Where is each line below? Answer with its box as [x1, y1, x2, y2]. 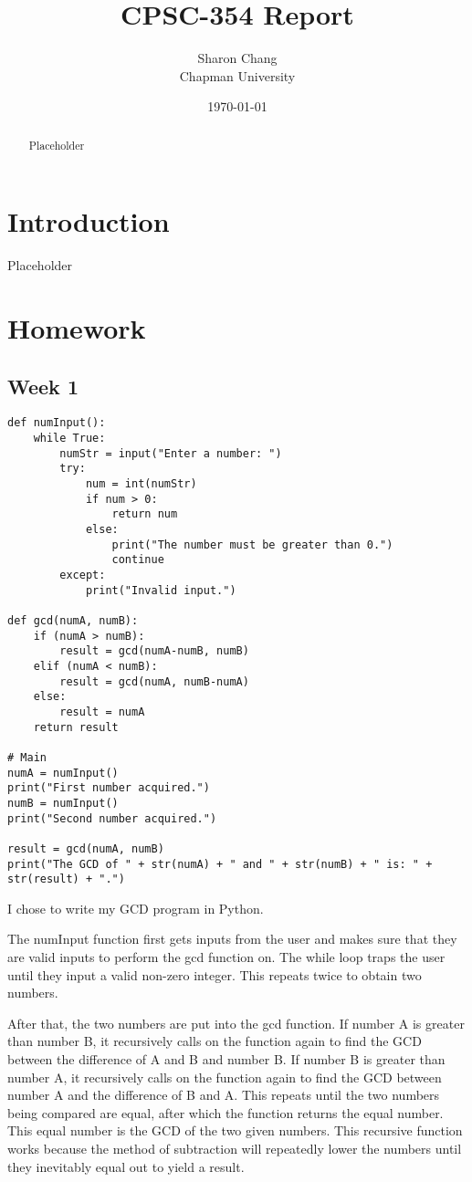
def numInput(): [7, 416, 106, 430]
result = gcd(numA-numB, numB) [59, 644, 249, 658]
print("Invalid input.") [85, 583, 236, 597]
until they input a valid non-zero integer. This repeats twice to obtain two [7, 965, 422, 984]
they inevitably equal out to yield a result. [7, 1156, 245, 1176]
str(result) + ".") [7, 873, 125, 886]
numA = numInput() [7, 766, 119, 779]
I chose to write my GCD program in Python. [7, 898, 264, 917]
